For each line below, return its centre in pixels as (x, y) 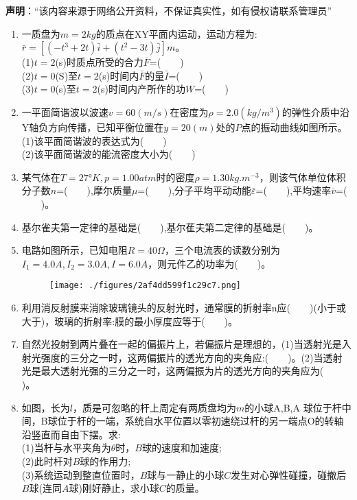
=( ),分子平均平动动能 (195, 190)
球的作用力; (105, 461)
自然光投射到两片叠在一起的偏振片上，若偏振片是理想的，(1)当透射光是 (182, 344)
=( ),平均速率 (293, 190)
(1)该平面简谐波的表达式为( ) (94, 140)
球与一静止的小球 (186, 474)
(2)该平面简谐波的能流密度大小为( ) (108, 154)
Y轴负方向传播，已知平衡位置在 (93, 127)
